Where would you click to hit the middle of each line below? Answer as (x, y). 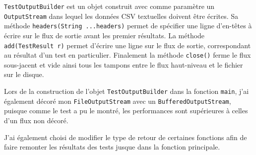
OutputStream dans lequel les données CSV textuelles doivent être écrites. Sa (121, 16)
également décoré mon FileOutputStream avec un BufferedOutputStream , (118, 101)
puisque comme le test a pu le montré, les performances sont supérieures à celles (126, 111)
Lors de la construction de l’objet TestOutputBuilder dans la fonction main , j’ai (127, 91)
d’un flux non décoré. (36, 120)
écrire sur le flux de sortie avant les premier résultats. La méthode (104, 35)
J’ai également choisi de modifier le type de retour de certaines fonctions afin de (126, 137)
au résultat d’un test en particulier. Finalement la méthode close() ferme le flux (128, 55)
